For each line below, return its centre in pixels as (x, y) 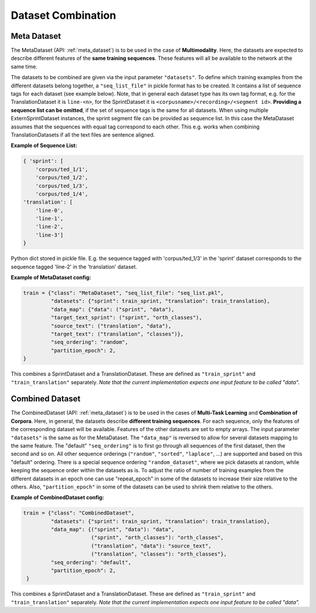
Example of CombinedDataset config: (58, 497)
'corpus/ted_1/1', (62, 169)
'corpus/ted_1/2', (62, 178)
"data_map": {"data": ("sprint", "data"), (113, 309)
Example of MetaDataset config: (51, 277)
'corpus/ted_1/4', (62, 194)
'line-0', (49, 210)
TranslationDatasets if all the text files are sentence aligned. (83, 134)
